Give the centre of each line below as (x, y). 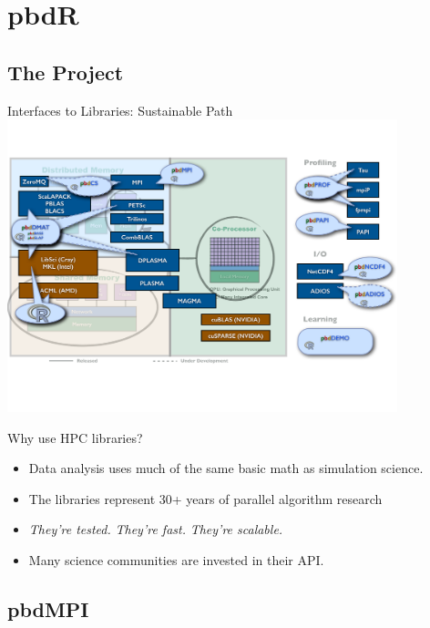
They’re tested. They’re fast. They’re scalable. (156, 529)
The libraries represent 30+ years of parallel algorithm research (205, 498)
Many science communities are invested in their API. (176, 560)
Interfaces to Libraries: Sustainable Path (120, 110)
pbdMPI (48, 608)
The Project (66, 72)
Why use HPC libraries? (75, 437)
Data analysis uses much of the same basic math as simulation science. (226, 468)
